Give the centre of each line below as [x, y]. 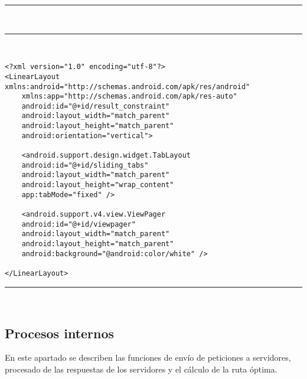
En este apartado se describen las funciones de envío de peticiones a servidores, [148, 357]
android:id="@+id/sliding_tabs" [85, 165]
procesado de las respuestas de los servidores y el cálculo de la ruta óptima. [141, 369]
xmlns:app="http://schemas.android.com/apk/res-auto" [129, 97]
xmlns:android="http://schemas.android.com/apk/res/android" [128, 86]
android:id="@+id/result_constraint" [96, 106]
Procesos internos [60, 333]
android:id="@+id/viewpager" [79, 224]
